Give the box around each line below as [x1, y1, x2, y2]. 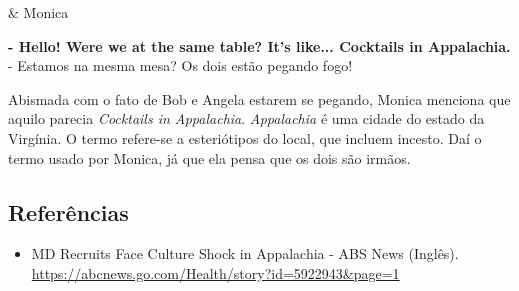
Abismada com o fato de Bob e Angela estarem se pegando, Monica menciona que [8, 88, 511, 109]
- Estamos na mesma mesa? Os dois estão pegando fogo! [8, 55, 353, 76]
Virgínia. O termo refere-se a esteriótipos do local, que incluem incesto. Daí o [8, 127, 482, 148]
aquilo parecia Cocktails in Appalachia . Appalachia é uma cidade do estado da [8, 108, 485, 129]
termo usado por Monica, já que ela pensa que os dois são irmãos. [8, 147, 411, 168]
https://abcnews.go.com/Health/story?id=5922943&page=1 [31, 262, 400, 283]
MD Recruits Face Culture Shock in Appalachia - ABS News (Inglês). [31, 243, 459, 264]
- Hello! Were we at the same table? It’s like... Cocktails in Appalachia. [8, 35, 511, 56]
